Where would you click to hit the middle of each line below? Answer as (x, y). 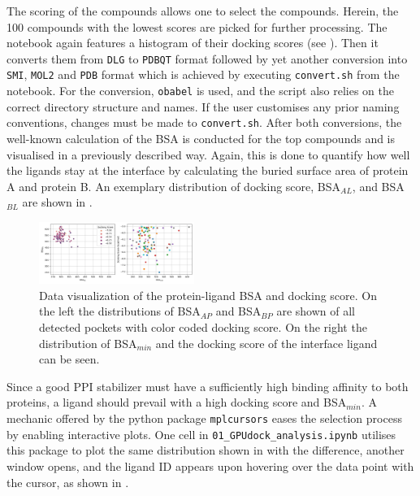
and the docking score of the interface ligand (266, 343)
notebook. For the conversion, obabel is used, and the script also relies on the (200, 91)
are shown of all (316, 311)
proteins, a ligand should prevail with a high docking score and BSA (177, 402)
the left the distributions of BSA (120, 311)
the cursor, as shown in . (68, 482)
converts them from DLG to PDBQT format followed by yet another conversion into (207, 58)
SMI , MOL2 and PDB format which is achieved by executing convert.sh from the (203, 74)
